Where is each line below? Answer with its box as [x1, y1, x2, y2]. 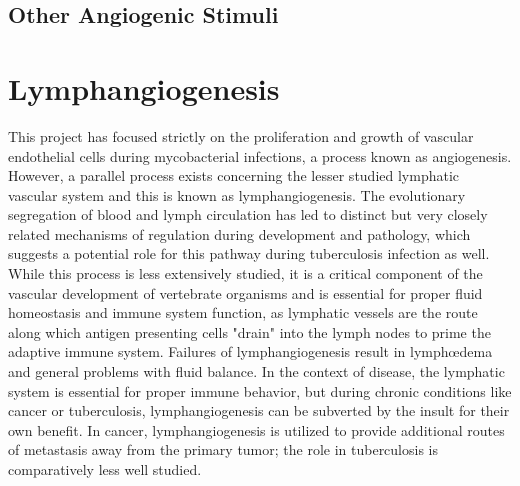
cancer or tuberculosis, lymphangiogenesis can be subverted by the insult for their [8, 400, 510, 421]
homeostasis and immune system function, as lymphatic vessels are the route [8, 302, 478, 323]
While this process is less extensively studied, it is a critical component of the [8, 263, 483, 284]
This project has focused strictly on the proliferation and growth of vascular [8, 125, 474, 146]
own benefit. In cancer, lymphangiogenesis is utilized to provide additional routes [8, 419, 505, 440]
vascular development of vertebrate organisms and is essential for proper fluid [8, 282, 483, 303]
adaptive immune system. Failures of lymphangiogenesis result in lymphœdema [8, 341, 493, 362]
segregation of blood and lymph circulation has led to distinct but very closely [8, 204, 488, 225]
